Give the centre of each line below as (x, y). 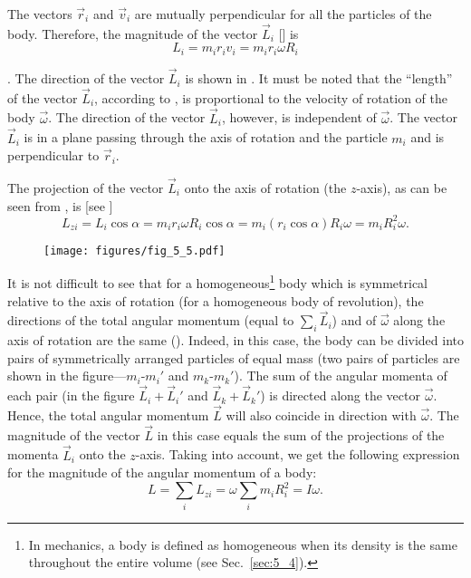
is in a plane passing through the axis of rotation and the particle (206, 137)
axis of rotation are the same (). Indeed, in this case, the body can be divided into (235, 340)
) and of (354, 320)
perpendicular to (53, 155)
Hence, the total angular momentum (108, 414)
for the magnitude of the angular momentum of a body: (162, 472)
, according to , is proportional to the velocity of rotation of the (271, 97)
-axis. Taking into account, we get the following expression (298, 454)
